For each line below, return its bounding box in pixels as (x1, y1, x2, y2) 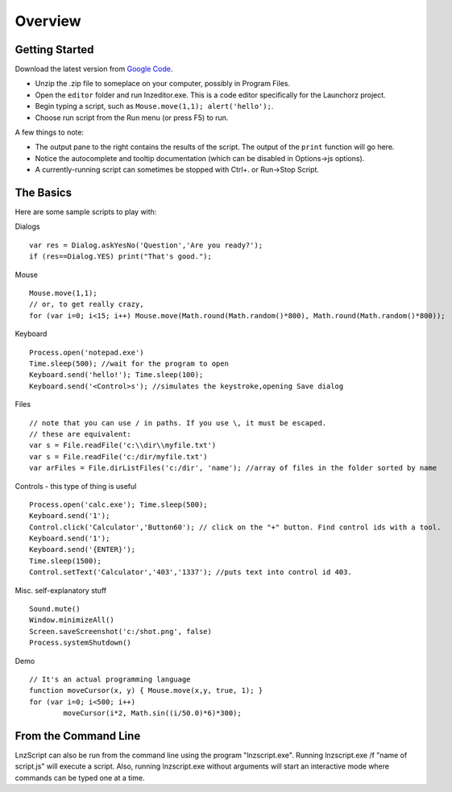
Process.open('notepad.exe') (29, 347, 144, 357)
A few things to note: (15, 127, 85, 137)
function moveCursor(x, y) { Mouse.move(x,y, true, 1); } (29, 686, 263, 695)
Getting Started (15, 43, 94, 56)
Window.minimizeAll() (29, 616, 114, 624)
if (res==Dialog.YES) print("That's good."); (29, 252, 213, 261)
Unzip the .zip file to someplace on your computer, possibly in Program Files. (35, 79, 290, 89)
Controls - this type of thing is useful (15, 481, 137, 491)
